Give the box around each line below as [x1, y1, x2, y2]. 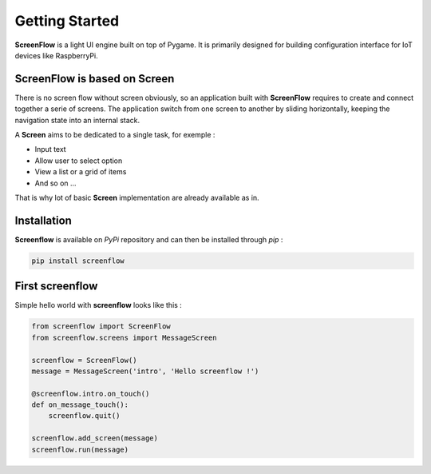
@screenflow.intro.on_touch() [31, 388, 150, 398]
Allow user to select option [34, 156, 123, 165]
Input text [34, 145, 67, 154]
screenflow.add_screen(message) [31, 434, 159, 443]
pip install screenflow [31, 256, 125, 265]
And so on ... [34, 178, 77, 188]
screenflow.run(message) [31, 444, 129, 454]
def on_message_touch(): [31, 400, 129, 409]
